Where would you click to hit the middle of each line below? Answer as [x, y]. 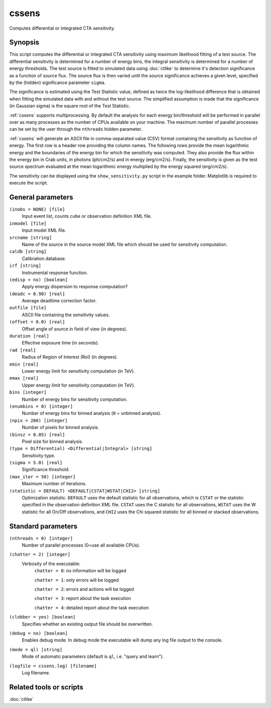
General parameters [41, 197]
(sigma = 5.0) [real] [36, 463]
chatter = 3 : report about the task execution [83, 598]
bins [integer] [28, 392]
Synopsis [24, 42]
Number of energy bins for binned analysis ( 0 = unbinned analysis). [92, 413]
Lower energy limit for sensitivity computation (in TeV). [78, 371]
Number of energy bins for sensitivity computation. [75, 399]
